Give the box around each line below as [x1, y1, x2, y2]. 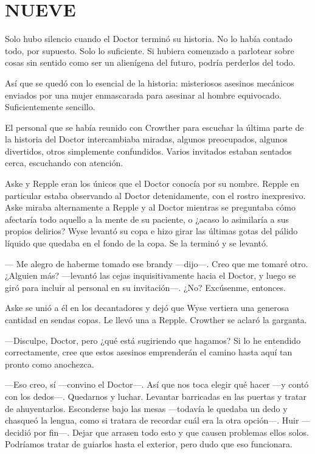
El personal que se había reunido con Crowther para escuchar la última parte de [5, 120, 304, 133]
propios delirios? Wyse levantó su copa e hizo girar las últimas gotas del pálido [5, 225, 298, 237]
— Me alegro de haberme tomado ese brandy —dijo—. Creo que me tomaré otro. [5, 257, 308, 270]
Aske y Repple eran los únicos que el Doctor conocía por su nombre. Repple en [5, 177, 300, 190]
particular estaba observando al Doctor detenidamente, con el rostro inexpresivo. [5, 189, 306, 201]
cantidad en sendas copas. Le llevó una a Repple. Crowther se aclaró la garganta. [5, 313, 307, 326]
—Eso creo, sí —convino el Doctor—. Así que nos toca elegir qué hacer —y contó [5, 378, 309, 391]
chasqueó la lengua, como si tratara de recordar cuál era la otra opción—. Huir [5, 414, 299, 427]
